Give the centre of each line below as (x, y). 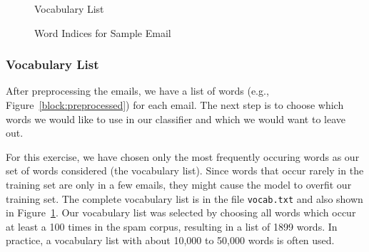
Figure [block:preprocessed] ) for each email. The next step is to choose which (175, 105)
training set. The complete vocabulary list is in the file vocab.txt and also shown (184, 198)
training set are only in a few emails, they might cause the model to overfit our (179, 184)
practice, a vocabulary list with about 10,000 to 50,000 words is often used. (170, 240)
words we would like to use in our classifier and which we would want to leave (176, 119)
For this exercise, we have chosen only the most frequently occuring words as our (183, 156)
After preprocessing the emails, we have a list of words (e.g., (137, 91)
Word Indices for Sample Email (103, 32)
